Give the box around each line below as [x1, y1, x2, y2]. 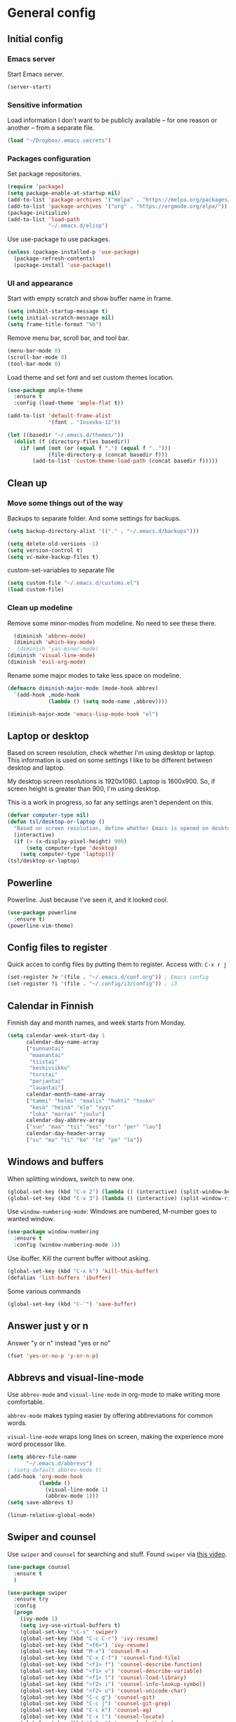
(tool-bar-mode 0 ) [7, 360, 61, 367]
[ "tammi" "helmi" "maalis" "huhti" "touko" [25, 1097, 156, 1104]
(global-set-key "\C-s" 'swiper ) [20, 1628, 118, 1636]
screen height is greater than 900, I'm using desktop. [7, 784, 161, 793]
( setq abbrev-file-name [7, 1454, 77, 1461]
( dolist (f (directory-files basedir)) [13, 438, 131, 445]
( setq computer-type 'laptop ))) [20, 851, 114, 858]
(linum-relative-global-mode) [7, 1512, 96, 1519]
